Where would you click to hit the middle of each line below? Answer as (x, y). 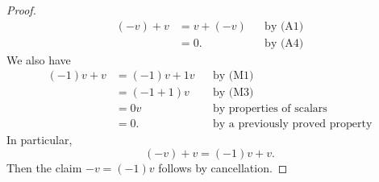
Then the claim (44, 167)
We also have (39, 59)
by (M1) (233, 76)
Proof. (21, 10)
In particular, (40, 140)
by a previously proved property (293, 124)
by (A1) (284, 26)
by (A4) (284, 43)
